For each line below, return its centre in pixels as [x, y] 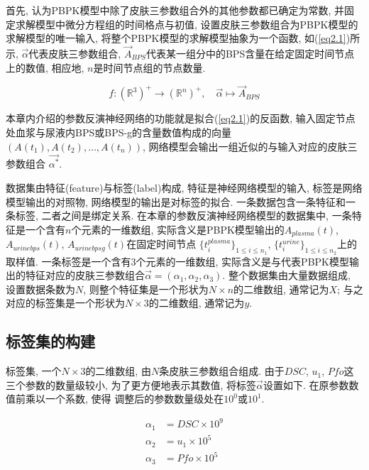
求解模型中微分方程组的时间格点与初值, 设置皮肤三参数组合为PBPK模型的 [187, 24]
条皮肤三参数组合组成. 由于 [222, 371]
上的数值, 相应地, [45, 67]
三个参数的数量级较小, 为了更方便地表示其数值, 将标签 [131, 384]
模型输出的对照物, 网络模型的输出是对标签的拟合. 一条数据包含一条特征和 [176, 201]
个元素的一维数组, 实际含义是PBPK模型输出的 [178, 229]
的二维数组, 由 [118, 371]
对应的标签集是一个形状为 [65, 303]
